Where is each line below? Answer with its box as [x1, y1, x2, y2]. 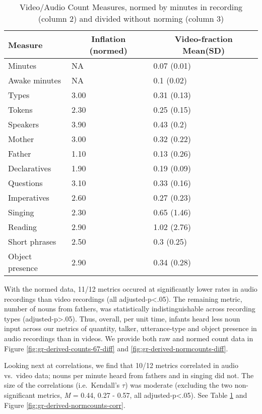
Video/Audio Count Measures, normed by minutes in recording [19, 1, 243, 13]
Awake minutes [8, 74, 61, 86]
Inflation [91, 33, 126, 44]
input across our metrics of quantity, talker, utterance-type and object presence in [4, 323, 257, 334]
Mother [8, 133, 34, 145]
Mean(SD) [182, 44, 225, 56]
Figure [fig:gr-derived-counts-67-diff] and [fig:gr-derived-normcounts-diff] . [4, 343, 228, 353]
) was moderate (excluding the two [125, 380, 232, 390]
